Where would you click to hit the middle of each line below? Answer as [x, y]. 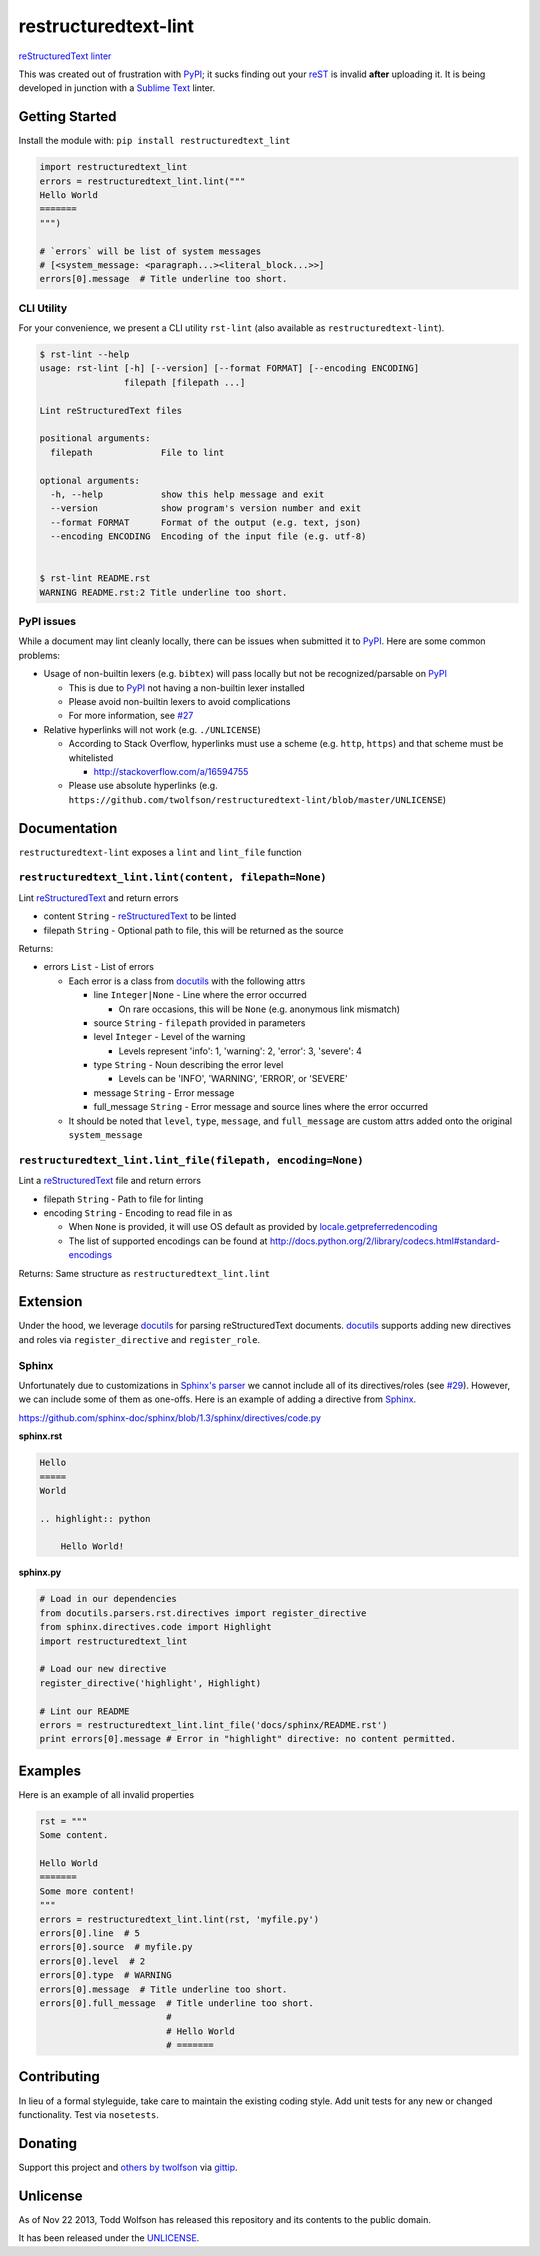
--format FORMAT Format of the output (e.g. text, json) [206, 522]
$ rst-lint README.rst [95, 578]
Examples [50, 1770]
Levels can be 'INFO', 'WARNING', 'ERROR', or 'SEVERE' [233, 1079]
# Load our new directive [103, 1669]
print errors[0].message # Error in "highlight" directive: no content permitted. [248, 1739]
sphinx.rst [40, 1436]
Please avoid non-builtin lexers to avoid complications [179, 701]
